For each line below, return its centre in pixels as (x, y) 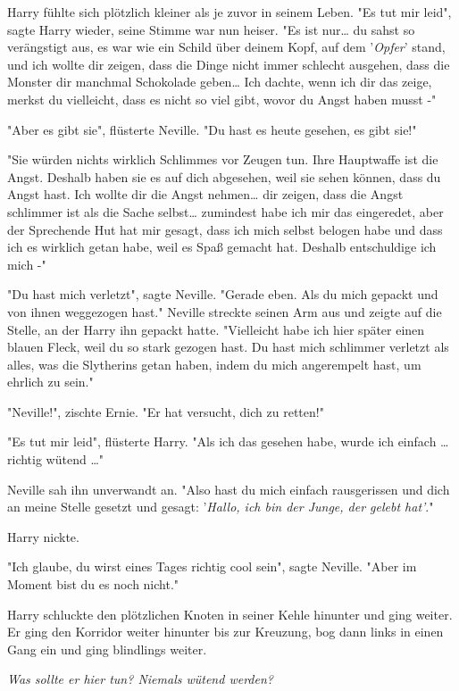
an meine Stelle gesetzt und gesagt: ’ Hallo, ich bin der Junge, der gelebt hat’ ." (221, 507)
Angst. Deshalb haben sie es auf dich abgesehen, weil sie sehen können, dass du (224, 176)
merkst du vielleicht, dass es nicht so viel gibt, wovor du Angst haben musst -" (222, 99)
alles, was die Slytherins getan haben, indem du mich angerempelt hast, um (214, 364)
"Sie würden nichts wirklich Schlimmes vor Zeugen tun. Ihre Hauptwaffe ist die (223, 159)
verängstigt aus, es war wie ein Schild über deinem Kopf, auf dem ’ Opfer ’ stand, (226, 47)
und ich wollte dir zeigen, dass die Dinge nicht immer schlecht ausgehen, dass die (229, 64)
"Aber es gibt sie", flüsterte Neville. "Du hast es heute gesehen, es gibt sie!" (212, 129)
